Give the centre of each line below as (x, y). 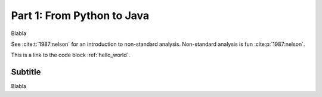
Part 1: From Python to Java (80, 15)
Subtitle (26, 72)
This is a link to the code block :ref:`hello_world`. (71, 55)
